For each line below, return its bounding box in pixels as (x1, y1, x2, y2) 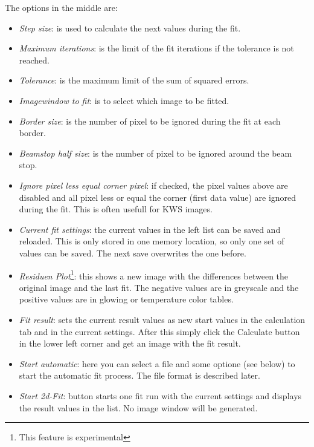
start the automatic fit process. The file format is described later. (19, 369, 260, 382)
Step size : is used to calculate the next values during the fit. (19, 21, 241, 34)
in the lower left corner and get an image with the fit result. (19, 337, 241, 350)
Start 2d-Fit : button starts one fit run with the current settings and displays (19, 389, 302, 402)
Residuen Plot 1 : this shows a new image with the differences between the (19, 267, 289, 282)
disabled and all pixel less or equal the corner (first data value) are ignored (19, 191, 296, 203)
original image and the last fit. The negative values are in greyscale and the (19, 281, 299, 293)
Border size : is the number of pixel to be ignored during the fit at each (19, 114, 281, 127)
